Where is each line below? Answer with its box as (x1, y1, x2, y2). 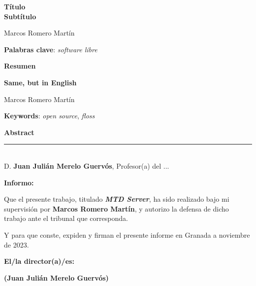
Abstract (4, 127, 34, 137)
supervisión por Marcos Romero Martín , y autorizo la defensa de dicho (4, 203, 229, 214)
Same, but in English (4, 77, 77, 87)
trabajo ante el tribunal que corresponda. (4, 213, 128, 223)
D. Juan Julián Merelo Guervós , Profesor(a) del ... (4, 160, 169, 171)
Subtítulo (4, 11, 36, 21)
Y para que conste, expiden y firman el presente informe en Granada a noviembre (4, 229, 250, 240)
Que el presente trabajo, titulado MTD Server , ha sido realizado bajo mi (4, 194, 229, 204)
